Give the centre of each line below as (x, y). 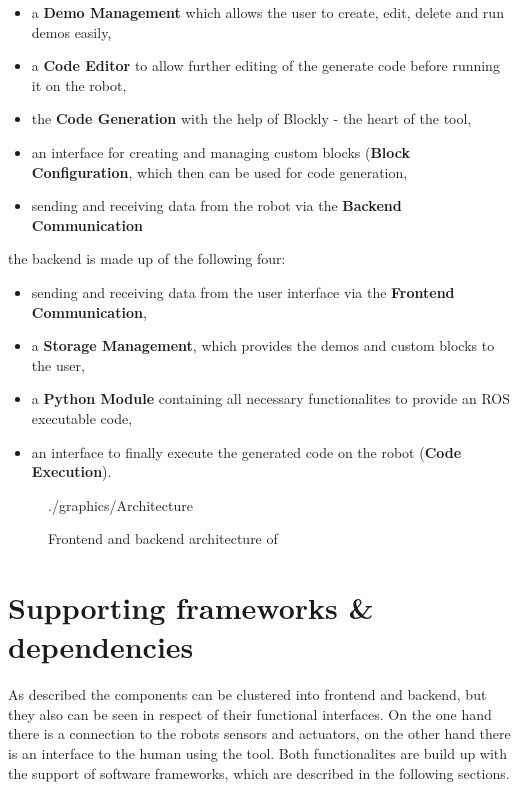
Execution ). (71, 471)
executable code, (82, 417)
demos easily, (71, 31)
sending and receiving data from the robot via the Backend (216, 205)
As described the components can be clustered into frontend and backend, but (247, 694)
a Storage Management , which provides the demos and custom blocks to (263, 345)
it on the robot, (79, 84)
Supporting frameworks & (191, 607)
